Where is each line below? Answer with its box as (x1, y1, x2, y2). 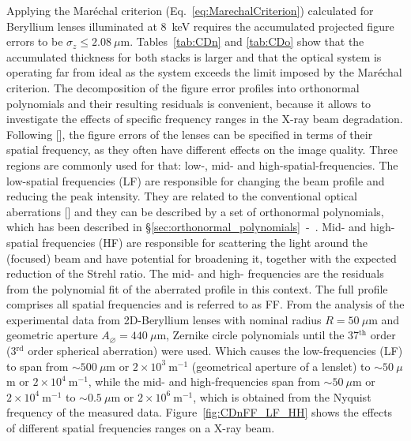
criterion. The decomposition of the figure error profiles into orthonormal (6, 79, 360, 95)
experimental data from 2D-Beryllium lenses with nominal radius (6, 311, 322, 327)
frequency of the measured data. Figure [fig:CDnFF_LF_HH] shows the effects (6, 404, 393, 420)
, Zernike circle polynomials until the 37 (166, 327, 360, 343)
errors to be (6, 33, 63, 50)
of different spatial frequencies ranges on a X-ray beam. (6, 420, 275, 436)
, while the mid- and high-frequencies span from (88, 373, 320, 390)
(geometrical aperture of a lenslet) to (191, 357, 371, 374)
